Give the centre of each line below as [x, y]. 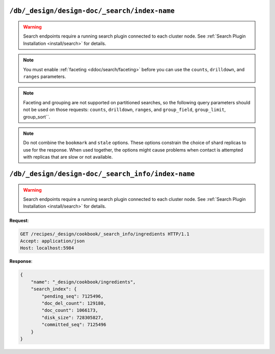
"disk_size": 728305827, [73, 317]
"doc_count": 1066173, [70, 311]
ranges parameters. [45, 76]
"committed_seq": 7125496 [74, 325]
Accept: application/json [52, 241]
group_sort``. [37, 116]
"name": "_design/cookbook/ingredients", [83, 282]
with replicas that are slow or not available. [68, 157]
